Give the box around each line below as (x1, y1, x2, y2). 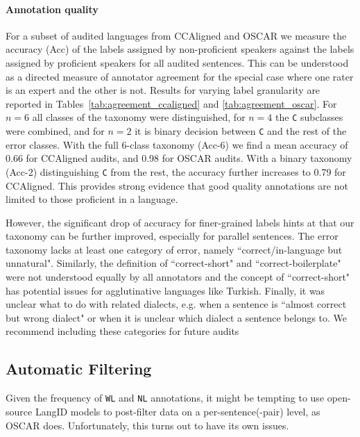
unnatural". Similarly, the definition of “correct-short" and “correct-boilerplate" (6, 256, 341, 270)
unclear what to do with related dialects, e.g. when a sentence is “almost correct (6, 297, 347, 311)
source (6, 404, 33, 418)
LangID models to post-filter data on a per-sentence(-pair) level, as (35, 404, 320, 418)
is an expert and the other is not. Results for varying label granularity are (6, 83, 320, 97)
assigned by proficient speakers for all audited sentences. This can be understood (6, 55, 349, 69)
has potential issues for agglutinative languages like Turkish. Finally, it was (6, 283, 325, 297)
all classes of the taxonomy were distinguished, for (32, 110, 246, 124)
